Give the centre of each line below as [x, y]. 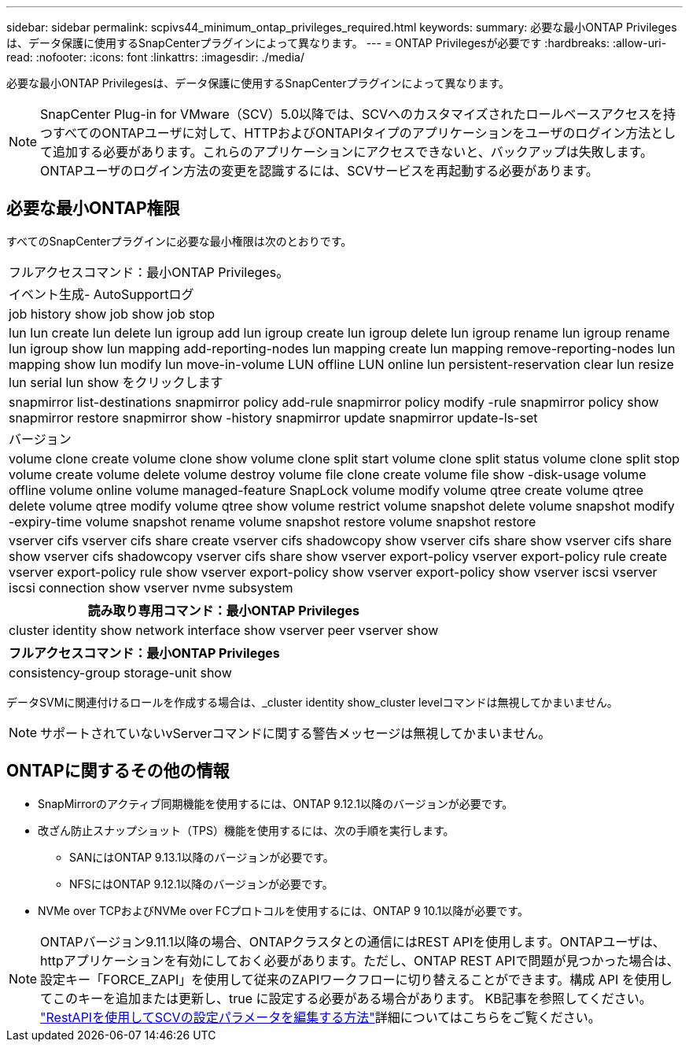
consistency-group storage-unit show [120, 672]
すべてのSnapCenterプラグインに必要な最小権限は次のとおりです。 [179, 241]
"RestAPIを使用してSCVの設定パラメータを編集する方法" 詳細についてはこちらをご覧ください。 [321, 1017]
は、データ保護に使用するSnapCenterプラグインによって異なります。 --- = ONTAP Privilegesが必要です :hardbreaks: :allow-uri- [337, 43]
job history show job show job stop [112, 314]
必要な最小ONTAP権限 [93, 208]
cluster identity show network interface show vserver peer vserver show [224, 630]
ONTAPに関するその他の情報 [118, 771]
